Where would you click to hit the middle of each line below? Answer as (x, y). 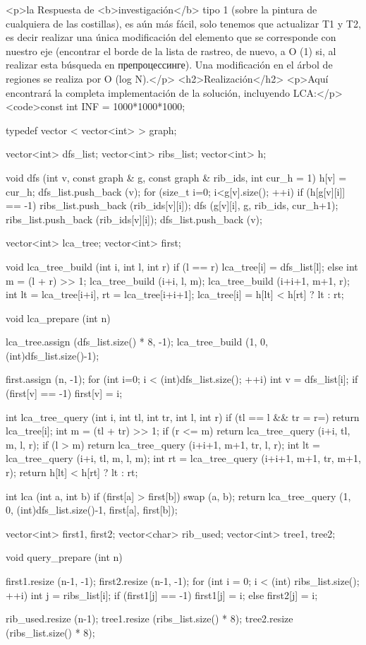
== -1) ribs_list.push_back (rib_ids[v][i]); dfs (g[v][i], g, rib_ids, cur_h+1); (172, 205)
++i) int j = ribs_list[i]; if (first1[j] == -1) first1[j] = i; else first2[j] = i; (162, 594)
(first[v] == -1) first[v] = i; (64, 393)
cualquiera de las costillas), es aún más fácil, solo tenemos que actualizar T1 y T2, (183, 23)
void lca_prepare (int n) (58, 318)
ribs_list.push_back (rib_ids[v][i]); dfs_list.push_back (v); (134, 219)
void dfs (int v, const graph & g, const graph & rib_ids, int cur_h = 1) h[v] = (176, 177)
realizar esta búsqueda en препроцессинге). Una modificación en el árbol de (169, 65)
